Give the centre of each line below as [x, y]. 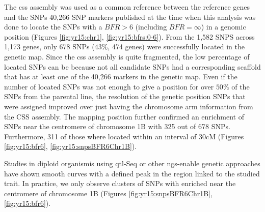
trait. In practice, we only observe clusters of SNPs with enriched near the [120, 183]
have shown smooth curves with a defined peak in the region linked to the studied [132, 173]
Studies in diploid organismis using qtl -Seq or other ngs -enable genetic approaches [132, 163]
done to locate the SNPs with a [53, 27]
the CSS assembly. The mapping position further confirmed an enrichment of [124, 116]
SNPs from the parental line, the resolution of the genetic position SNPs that [125, 96]
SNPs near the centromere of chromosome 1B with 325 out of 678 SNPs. [117, 126]
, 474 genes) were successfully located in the [176, 47]
